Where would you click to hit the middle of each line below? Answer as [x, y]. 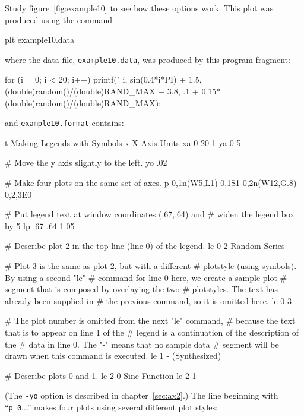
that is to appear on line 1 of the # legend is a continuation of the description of [152, 332]
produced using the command [58, 19]
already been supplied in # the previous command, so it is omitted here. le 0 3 [148, 300]
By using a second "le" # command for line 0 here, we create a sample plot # [146, 277]
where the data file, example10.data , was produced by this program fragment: [148, 59]
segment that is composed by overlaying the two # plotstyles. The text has [142, 289]
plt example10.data [40, 40]
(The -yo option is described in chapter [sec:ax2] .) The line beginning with [142, 395]
